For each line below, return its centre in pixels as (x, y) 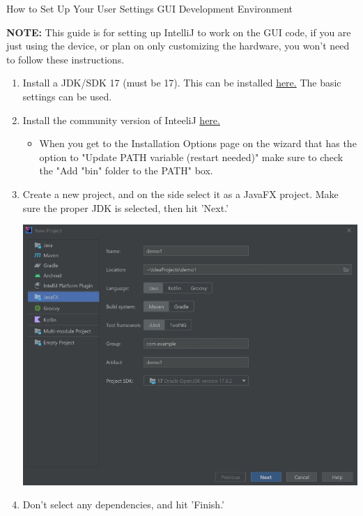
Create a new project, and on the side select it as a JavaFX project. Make (180, 193)
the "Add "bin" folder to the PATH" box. (126, 170)
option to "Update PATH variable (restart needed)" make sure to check (191, 157)
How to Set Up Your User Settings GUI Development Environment (150, 8)
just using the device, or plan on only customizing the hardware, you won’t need (178, 46)
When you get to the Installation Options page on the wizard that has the (198, 143)
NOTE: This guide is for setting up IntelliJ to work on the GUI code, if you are (179, 32)
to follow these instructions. (65, 59)
